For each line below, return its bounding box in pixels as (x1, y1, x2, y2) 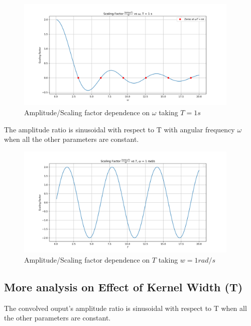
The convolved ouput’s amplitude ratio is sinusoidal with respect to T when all (4, 302, 247, 313)
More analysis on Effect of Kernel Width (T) (4, 279, 243, 294)
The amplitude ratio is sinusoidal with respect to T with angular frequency (4, 124, 235, 134)
